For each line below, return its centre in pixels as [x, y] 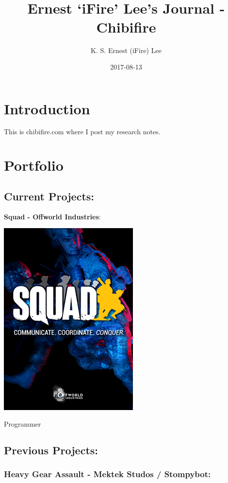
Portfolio [34, 165]
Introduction [47, 108]
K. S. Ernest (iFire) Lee [126, 50]
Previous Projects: [51, 450]
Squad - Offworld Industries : [52, 216]
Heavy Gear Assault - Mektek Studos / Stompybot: [107, 474]
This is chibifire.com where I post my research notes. [82, 132]
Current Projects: [49, 196]
